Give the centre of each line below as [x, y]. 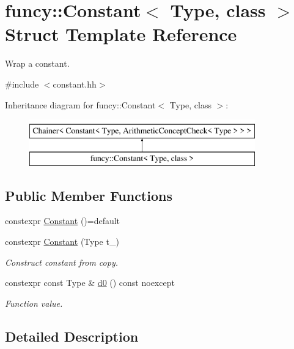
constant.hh [75, 84]
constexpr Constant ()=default [63, 221]
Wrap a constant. [37, 63]
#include [22, 84]
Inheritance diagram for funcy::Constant [80, 104]
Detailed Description [72, 336]
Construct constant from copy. [61, 262]
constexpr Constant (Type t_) [62, 242]
